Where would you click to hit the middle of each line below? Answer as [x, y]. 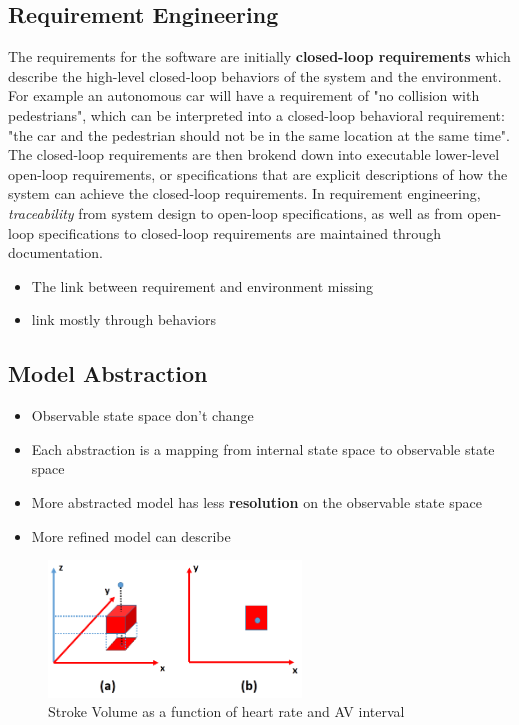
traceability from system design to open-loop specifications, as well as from [235, 212]
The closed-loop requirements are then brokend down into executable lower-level [254, 154]
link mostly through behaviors [124, 319]
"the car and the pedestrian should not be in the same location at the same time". [259, 134]
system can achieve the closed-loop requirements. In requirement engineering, [244, 193]
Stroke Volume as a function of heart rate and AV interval [226, 711]
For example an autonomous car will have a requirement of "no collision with [244, 95]
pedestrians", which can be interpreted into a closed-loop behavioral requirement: [256, 114]
